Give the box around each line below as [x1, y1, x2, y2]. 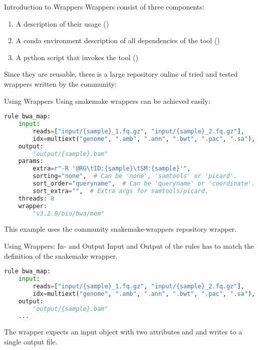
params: [18, 157, 44, 165]
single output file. [4, 336, 58, 346]
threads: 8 [18, 195, 55, 202]
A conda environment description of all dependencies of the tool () [16, 35, 220, 46]
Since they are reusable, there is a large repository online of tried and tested [4, 69, 238, 79]
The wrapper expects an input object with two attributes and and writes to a [4, 326, 242, 337]
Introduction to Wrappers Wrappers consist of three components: [4, 2, 204, 12]
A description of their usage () [16, 18, 109, 29]
